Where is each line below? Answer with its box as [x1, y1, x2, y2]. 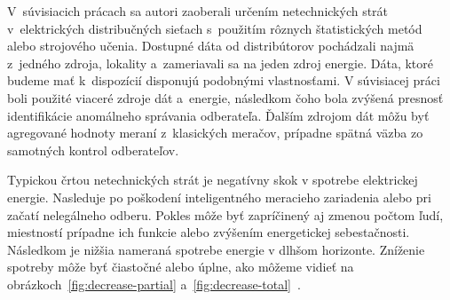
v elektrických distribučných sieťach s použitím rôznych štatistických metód [7, 19, 422, 37]
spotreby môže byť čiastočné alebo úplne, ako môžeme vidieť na [7, 257, 354, 276]
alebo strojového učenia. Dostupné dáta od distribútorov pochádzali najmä [7, 36, 414, 55]
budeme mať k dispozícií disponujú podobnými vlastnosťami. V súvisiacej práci [7, 71, 440, 90]
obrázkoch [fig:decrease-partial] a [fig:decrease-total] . [7, 274, 301, 293]
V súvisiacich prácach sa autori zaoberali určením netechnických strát [7, 2, 389, 20]
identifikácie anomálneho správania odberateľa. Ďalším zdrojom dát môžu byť [7, 106, 430, 124]
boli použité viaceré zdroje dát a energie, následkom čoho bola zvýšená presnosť [7, 88, 444, 107]
